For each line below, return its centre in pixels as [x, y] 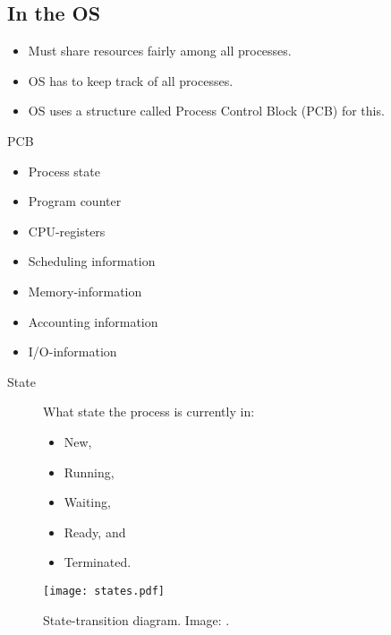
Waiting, [87, 502]
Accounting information [93, 321]
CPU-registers [67, 231]
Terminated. [98, 562]
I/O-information [72, 352]
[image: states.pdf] [104, 591]
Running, [89, 472]
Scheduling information [92, 261]
